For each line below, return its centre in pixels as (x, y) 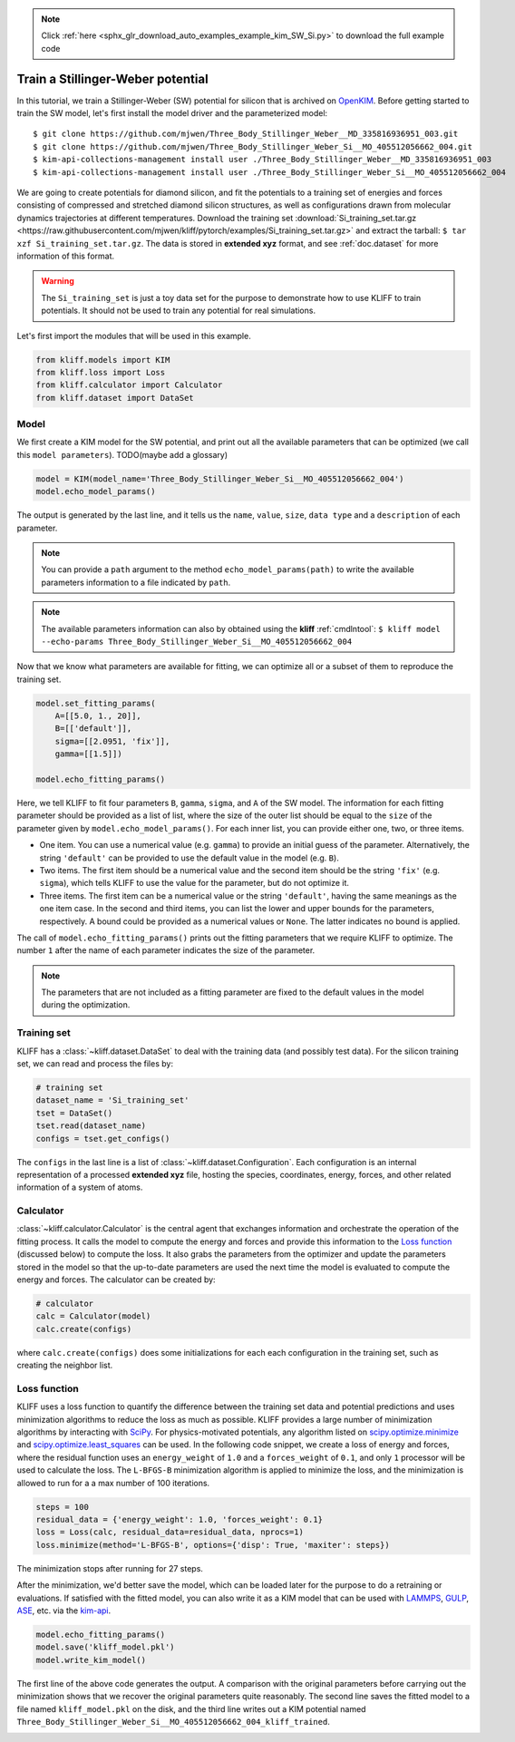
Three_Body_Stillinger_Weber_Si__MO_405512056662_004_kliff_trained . (173, 1721)
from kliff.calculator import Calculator (129, 385)
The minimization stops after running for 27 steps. (110, 1568)
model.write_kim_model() (91, 1660)
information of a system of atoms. (80, 1187)
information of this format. (66, 256)
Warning (58, 281)
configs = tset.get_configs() (103, 1139)
